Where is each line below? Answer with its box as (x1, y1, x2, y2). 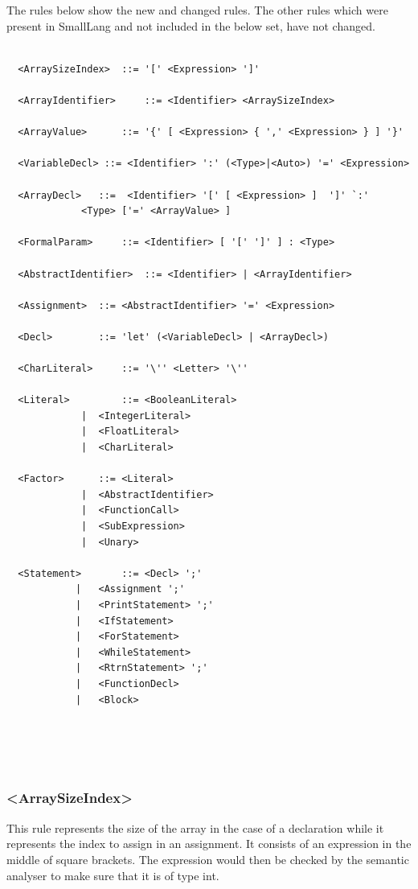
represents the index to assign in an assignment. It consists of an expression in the (6, 835, 412, 852)
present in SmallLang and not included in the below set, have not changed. (6, 17, 375, 34)
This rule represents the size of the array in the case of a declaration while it (6, 819, 384, 836)
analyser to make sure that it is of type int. (6, 866, 219, 883)
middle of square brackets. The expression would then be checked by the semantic (6, 850, 409, 867)
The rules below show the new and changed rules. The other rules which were (6, 2, 388, 18)
